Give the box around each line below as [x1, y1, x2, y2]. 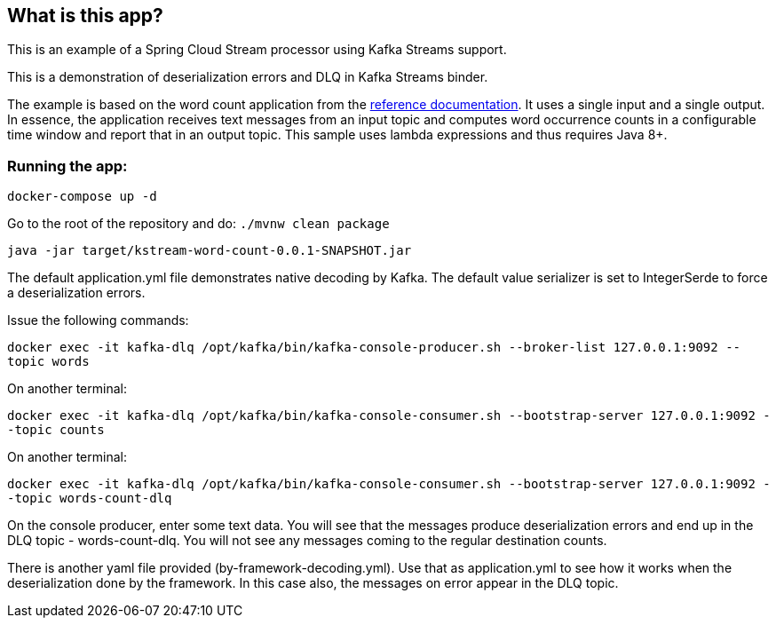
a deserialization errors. [7, 285, 146, 301]
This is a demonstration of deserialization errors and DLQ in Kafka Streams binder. [7, 69, 488, 85]
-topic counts [7, 423, 105, 438]
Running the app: [7, 156, 128, 175]
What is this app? [7, 4, 163, 27]
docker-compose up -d [7, 189, 157, 204]
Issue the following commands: [7, 312, 189, 328]
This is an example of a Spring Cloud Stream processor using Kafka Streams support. [7, 42, 507, 58]
